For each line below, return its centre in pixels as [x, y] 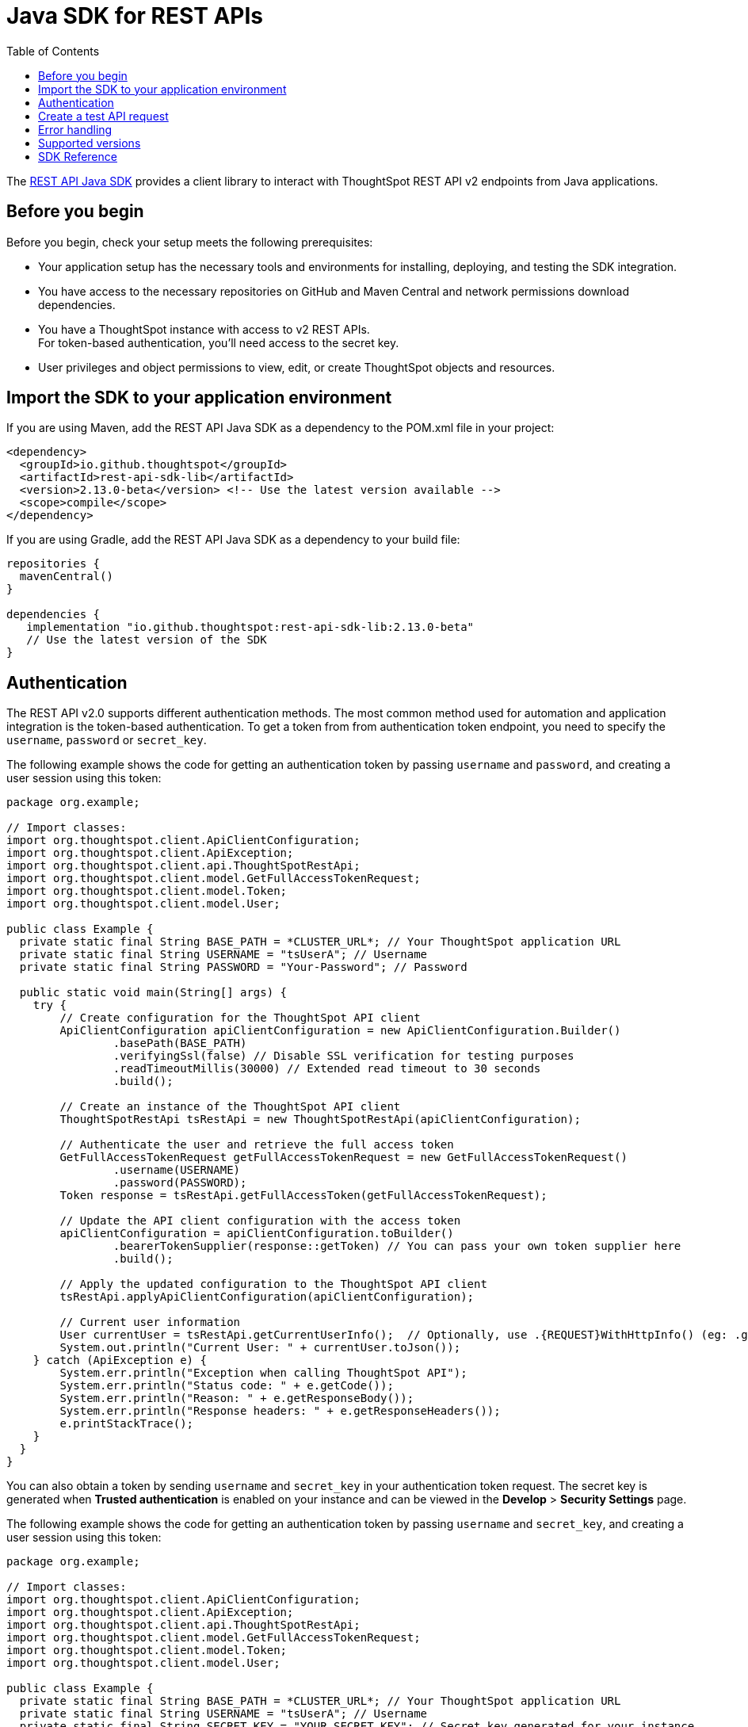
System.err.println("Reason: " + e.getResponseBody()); [237, 1398]
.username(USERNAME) [177, 1170]
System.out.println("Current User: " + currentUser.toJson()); [260, 1348]
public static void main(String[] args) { [153, 993]
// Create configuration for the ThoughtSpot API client [240, 1018]
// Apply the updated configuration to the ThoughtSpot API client [273, 1284]
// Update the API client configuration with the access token [260, 1221]
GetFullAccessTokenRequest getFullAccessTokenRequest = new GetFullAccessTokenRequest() [343, 1158]
